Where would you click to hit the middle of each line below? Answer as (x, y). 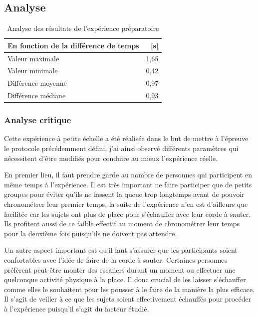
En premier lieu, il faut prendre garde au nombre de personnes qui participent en (128, 175)
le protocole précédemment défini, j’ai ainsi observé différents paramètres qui (121, 148)
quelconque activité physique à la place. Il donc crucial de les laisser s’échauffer (125, 279)
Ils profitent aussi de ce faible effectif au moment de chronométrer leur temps (122, 224)
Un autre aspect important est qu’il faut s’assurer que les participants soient (121, 250)
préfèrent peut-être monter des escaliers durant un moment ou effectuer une (120, 269)
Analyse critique (38, 120)
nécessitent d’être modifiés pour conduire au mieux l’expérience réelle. (111, 158)
